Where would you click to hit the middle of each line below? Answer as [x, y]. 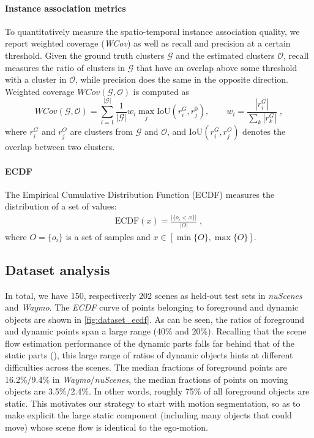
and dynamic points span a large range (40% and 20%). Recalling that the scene [156, 331]
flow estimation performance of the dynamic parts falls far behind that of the [150, 343]
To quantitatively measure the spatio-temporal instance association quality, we [152, 31]
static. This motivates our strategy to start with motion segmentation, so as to [153, 403]
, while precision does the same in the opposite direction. [181, 79]
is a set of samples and [108, 236]
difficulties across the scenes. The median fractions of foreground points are [146, 367]
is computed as [161, 91]
